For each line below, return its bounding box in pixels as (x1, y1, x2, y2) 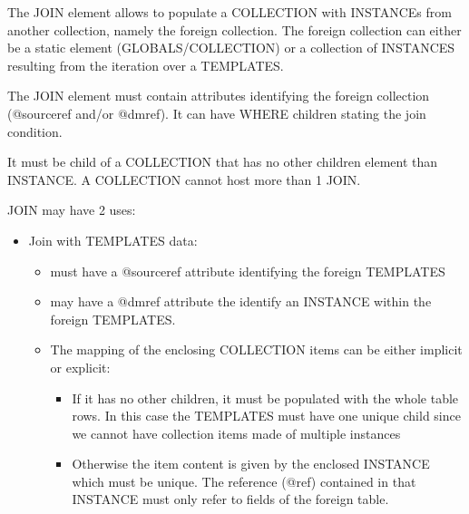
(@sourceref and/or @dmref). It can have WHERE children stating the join (7, 103, 426, 122)
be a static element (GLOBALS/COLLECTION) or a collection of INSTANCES (7, 38, 455, 57)
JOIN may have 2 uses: (7, 200, 136, 219)
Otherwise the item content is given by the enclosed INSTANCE (72, 454, 430, 473)
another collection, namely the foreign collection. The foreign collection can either (7, 20, 462, 39)
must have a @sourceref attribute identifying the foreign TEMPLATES (50, 261, 445, 280)
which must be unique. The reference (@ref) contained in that (72, 471, 416, 490)
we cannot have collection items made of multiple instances (72, 423, 401, 442)
